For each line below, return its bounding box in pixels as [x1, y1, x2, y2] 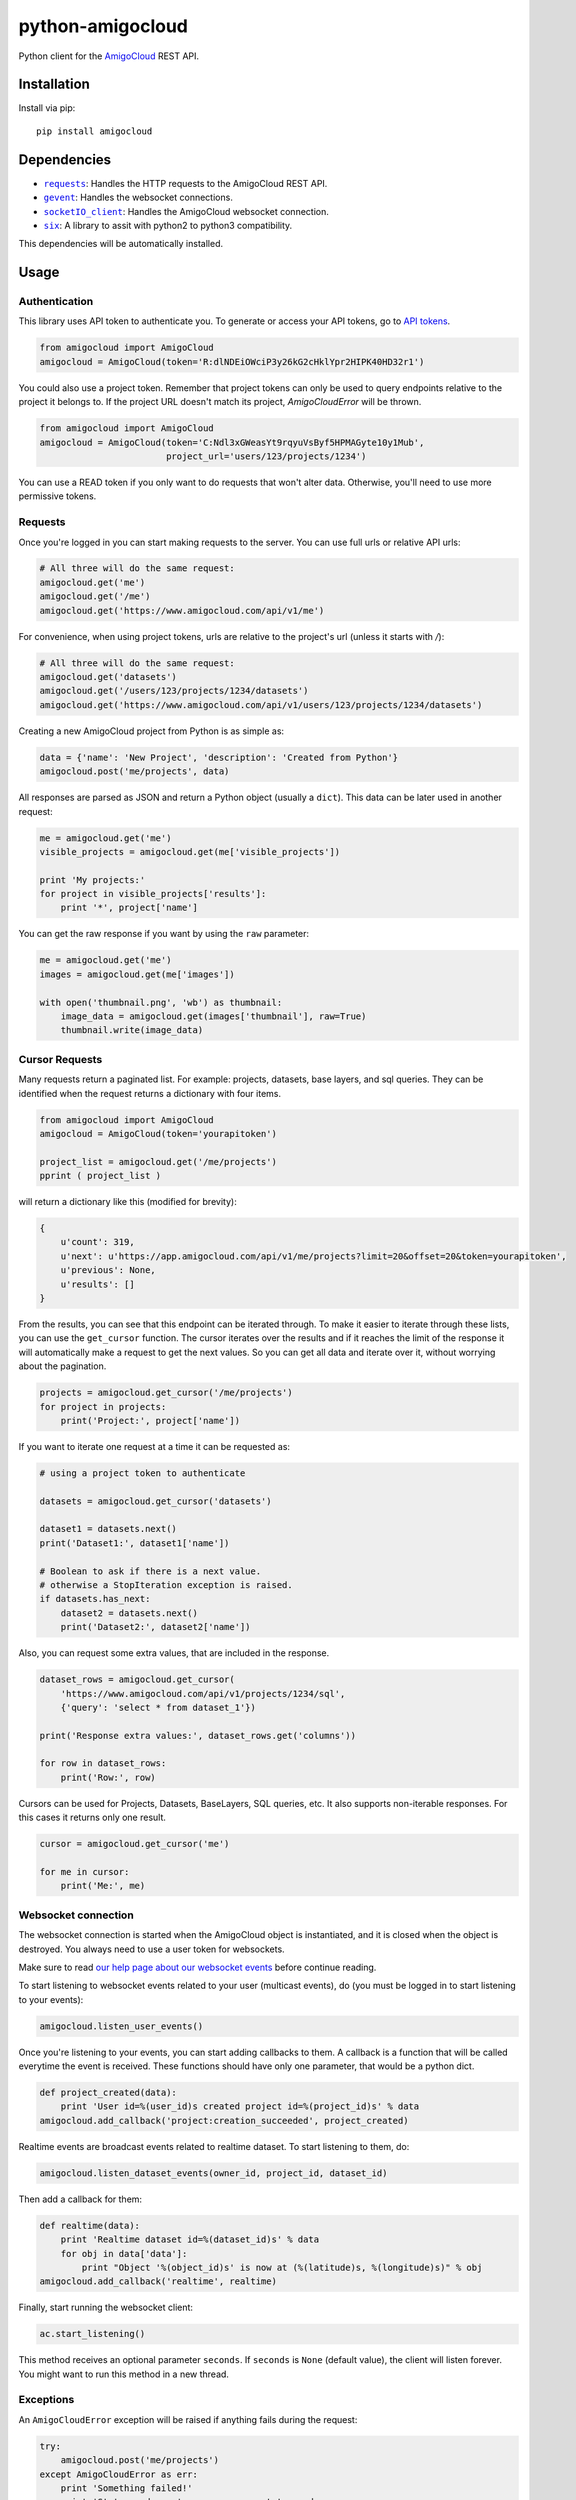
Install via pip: [18, 102, 76, 114]
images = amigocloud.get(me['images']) [39, 968, 235, 980]
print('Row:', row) [60, 1771, 157, 1783]
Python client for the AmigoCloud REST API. [18, 50, 200, 62]
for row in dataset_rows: [39, 1758, 167, 1769]
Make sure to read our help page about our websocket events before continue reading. [18, 1961, 377, 1973]
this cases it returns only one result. [18, 1811, 167, 1824]
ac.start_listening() [39, 2328, 146, 2340]
